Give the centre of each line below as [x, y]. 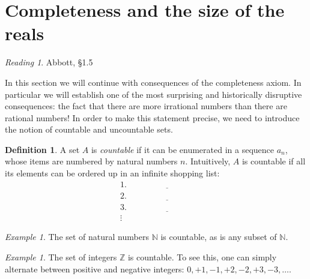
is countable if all [274, 161]
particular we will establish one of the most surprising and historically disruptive [153, 94]
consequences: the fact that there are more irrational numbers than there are [146, 106]
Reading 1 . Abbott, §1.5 [49, 62]
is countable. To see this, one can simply [202, 257]
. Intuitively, [208, 161]
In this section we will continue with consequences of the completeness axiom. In [153, 82]
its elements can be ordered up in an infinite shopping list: [112, 173]
